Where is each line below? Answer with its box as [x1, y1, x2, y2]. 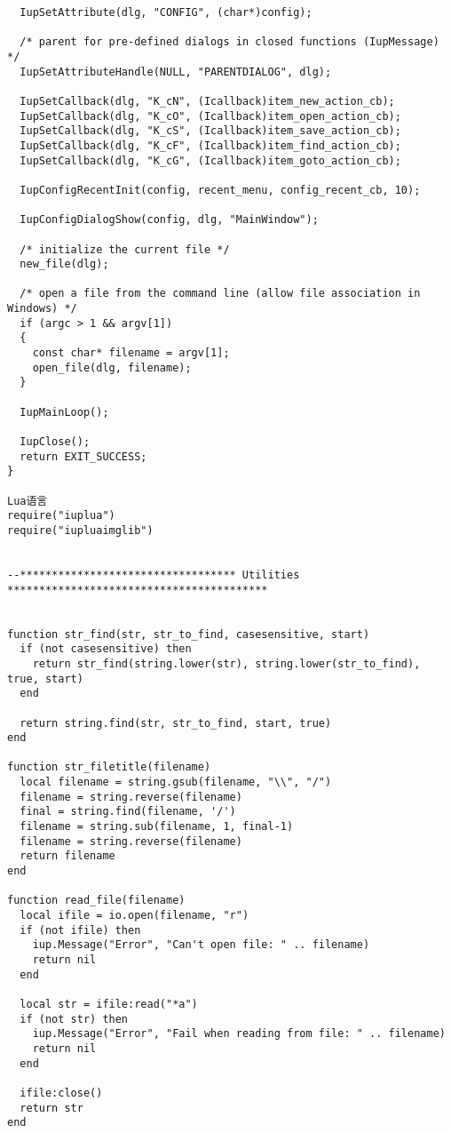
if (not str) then [20, 1012, 129, 1025]
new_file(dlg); [20, 258, 109, 271]
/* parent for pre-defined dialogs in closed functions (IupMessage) [20, 36, 439, 49]
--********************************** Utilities [7, 568, 300, 581]
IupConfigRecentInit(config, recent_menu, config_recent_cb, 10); [20, 183, 421, 196]
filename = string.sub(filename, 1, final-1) [20, 820, 294, 834]
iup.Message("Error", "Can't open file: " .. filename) [32, 938, 370, 952]
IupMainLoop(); [20, 405, 109, 419]
